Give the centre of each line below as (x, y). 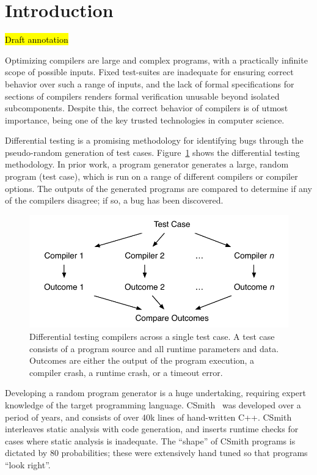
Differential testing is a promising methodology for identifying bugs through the (154, 140)
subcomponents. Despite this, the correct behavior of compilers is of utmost (147, 108)
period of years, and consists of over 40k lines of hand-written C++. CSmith (148, 417)
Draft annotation (37, 39)
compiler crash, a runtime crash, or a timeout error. (126, 372)
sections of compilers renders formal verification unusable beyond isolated (142, 96)
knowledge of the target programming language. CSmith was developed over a (153, 405)
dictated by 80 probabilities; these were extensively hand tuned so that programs (156, 453)
